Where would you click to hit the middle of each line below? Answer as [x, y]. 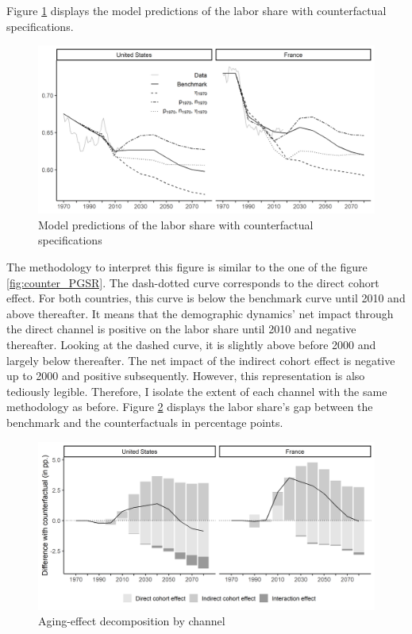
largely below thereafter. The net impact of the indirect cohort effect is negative [201, 360]
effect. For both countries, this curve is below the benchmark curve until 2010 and [206, 298]
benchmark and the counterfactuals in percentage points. [145, 422]
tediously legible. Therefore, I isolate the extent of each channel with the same [197, 391]
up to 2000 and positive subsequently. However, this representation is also [186, 376]
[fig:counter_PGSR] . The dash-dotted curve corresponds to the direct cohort [193, 282]
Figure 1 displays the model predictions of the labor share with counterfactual [196, 10]
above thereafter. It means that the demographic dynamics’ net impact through [200, 313]
